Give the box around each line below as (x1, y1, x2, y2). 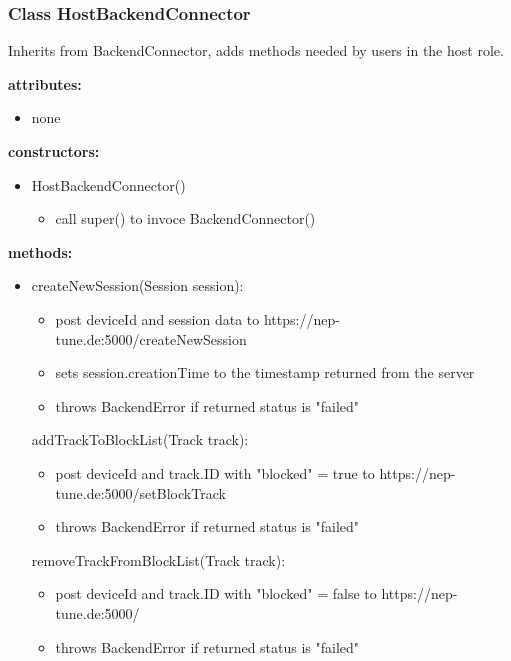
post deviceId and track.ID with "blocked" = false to (55, 583, 377, 604)
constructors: (8, 141, 100, 161)
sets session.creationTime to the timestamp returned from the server (55, 362, 475, 383)
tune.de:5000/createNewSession (55, 328, 247, 349)
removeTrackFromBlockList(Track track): (31, 549, 286, 570)
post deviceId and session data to (55, 308, 260, 329)
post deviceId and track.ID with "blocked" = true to (55, 462, 375, 483)
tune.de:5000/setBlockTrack (55, 482, 226, 503)
